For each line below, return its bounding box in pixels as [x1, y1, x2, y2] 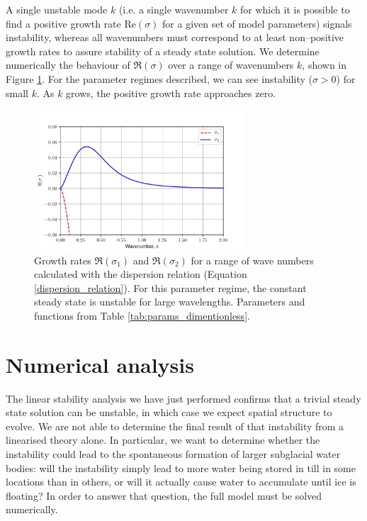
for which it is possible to [240, 2, 350, 16]
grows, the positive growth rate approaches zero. [66, 85, 276, 100]
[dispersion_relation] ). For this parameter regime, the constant [34, 280, 307, 295]
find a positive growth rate [6, 16, 121, 30]
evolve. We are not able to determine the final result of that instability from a [6, 418, 344, 433]
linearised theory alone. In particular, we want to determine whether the [6, 432, 320, 447]
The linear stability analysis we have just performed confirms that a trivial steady [6, 391, 361, 405]
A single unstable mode [6, 2, 108, 16]
